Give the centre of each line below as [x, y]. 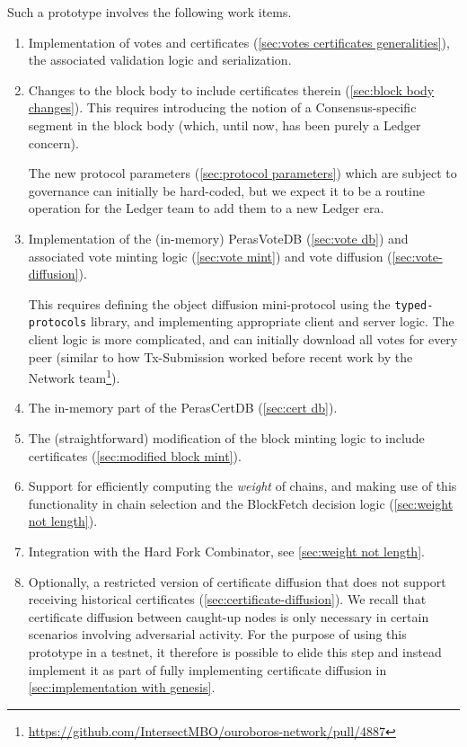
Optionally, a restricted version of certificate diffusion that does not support [237, 581]
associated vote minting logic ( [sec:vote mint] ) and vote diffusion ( [210, 256]
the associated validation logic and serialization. [160, 60]
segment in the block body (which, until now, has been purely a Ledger [225, 124]
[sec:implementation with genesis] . [122, 687]
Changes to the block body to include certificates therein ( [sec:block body [231, 89]
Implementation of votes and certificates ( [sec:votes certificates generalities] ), [239, 42]
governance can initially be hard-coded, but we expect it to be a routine [226, 190]
